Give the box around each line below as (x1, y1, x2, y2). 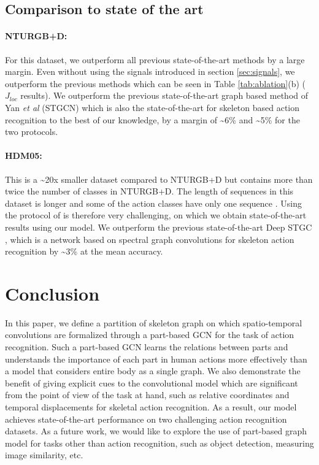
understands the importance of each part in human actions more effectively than (5, 352, 307, 365)
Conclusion (5, 280, 100, 306)
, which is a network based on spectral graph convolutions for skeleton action (5, 233, 294, 245)
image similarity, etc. (5, 448, 83, 461)
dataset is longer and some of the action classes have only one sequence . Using (5, 196, 302, 209)
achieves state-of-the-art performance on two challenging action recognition (5, 412, 287, 425)
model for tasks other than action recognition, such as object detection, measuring (5, 436, 314, 449)
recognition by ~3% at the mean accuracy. (5, 245, 163, 258)
